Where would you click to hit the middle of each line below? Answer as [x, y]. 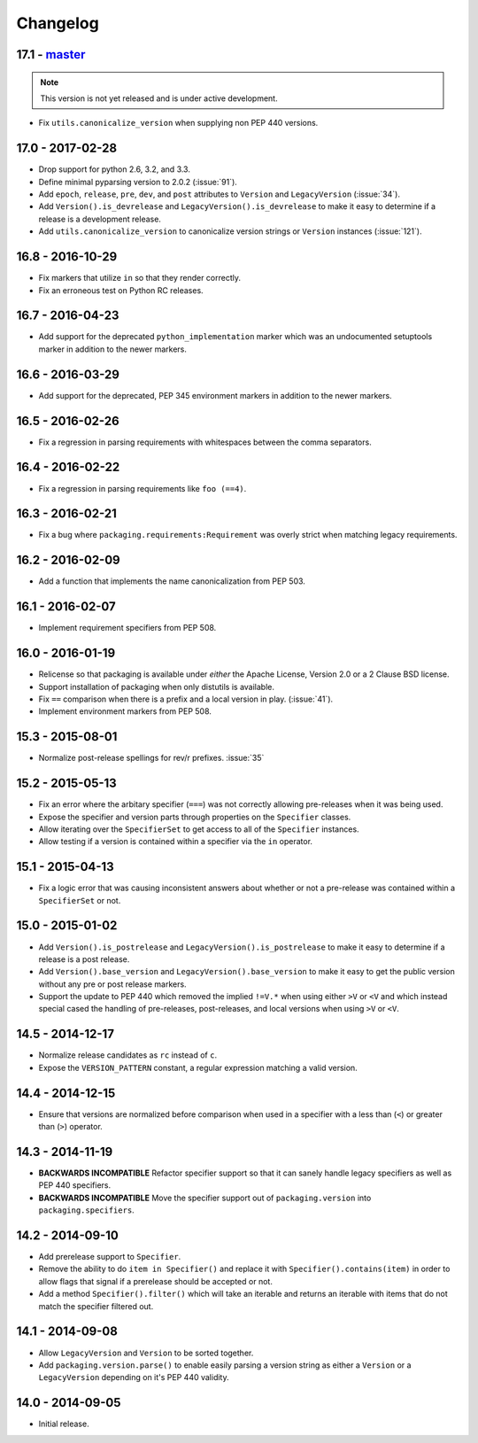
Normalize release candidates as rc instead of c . [127, 1055]
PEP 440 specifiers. [75, 1185]
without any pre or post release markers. [112, 984]
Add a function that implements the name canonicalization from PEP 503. [172, 581]
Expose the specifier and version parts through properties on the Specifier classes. [195, 817]
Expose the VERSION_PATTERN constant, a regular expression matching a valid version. [198, 1067]
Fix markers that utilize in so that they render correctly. [140, 278]
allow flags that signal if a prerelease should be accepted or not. [156, 1281]
